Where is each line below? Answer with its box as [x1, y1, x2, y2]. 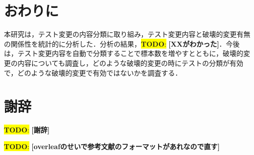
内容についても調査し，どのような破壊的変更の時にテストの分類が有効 [17, 57, 243, 68]
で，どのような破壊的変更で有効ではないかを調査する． [4, 67, 182, 77]
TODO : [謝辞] [4, 125, 50, 135]
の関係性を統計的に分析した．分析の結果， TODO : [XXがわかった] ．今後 [4, 38, 240, 49]
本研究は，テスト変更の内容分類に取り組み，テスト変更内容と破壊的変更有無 [4, 29, 251, 39]
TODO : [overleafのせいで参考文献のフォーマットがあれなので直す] [4, 141, 220, 151]
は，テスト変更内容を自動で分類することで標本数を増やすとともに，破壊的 [4, 48, 243, 58]
